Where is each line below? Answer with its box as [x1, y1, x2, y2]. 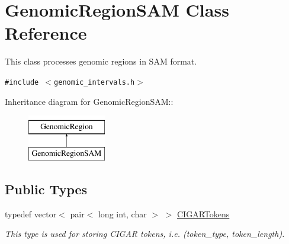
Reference [5, 21, 87, 45]
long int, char [98, 207, 147, 220]
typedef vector [5, 207, 57, 220]
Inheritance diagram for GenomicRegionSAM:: [5, 95, 174, 107]
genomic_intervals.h [54, 78, 135, 86]
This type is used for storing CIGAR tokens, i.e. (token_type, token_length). [5, 227, 285, 240]
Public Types [5, 179, 88, 198]
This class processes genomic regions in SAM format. [5, 55, 197, 68]
